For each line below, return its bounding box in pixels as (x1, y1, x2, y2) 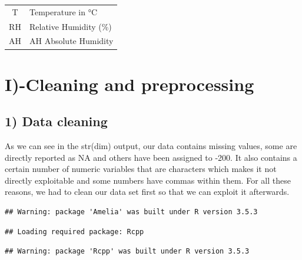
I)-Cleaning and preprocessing (5, 72, 254, 96)
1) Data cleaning (5, 112, 108, 130)
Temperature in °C (29, 5, 97, 18)
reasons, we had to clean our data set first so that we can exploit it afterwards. (5, 185, 290, 198)
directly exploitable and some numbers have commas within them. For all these (5, 174, 291, 186)
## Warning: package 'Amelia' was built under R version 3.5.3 (5, 208, 258, 217)
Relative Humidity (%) (29, 20, 112, 32)
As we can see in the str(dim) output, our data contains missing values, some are (5, 140, 297, 152)
